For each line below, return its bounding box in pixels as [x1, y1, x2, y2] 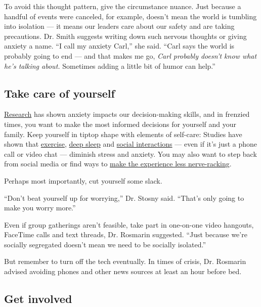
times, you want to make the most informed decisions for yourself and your [4, 118, 237, 129]
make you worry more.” [4, 202, 76, 213]
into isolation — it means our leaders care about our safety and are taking [4, 21, 235, 31]
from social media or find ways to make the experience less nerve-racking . [4, 158, 232, 169]
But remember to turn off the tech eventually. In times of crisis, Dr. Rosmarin [4, 256, 246, 267]
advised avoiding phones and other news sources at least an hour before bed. [4, 266, 242, 277]
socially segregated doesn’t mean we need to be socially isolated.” [4, 239, 206, 249]
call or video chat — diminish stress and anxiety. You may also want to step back [4, 148, 257, 159]
